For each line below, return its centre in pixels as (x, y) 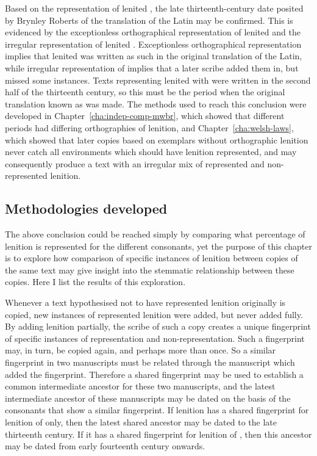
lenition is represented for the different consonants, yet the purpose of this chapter (158, 246)
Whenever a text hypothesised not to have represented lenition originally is (145, 302)
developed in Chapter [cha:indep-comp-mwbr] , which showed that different (145, 116)
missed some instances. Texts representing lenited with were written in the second (158, 80)
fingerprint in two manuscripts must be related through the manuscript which (150, 362)
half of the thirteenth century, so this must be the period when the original (145, 92)
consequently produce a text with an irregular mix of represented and (135, 163)
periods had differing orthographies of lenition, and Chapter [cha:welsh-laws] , (149, 127)
